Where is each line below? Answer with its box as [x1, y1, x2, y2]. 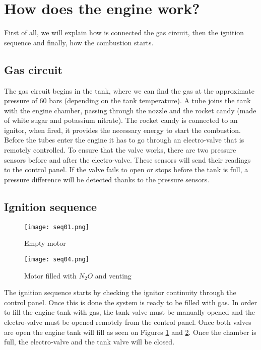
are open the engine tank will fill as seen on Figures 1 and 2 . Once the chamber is [4, 326, 256, 337]
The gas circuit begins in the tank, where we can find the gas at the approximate [4, 85, 254, 96]
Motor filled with [24, 270, 77, 281]
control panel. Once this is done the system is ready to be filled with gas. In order [4, 297, 257, 307]
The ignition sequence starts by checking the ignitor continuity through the [4, 287, 236, 298]
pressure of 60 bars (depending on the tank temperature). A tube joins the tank [4, 95, 251, 106]
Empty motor [24, 238, 66, 248]
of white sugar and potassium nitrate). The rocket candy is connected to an [4, 115, 238, 125]
